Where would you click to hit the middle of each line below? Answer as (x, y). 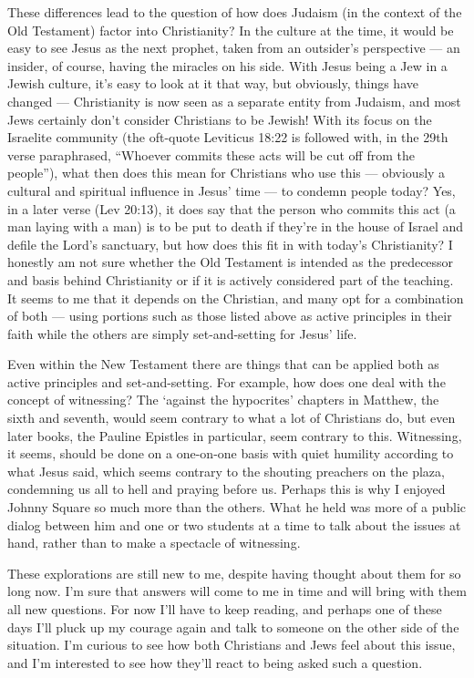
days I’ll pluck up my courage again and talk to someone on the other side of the (233, 627)
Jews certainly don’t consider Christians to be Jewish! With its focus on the (220, 119)
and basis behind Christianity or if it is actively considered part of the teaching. (231, 279)
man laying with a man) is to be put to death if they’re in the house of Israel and (236, 226)
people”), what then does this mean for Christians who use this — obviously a (227, 173)
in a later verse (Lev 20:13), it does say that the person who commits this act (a (232, 208)
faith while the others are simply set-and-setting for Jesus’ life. (182, 333)
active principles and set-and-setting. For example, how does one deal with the (227, 381)
